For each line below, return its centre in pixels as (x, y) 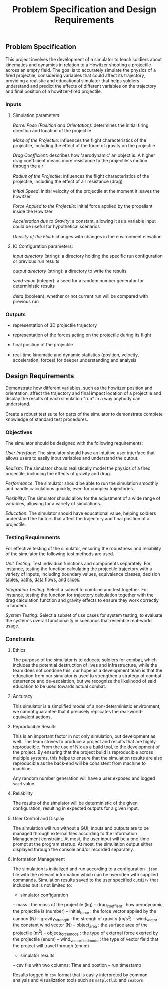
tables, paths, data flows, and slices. (43, 579)
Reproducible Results (34, 726)
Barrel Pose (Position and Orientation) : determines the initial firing (80, 125)
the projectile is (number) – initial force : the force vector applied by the (84, 912)
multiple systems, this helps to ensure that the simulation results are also (88, 758)
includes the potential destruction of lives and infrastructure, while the (85, 665)
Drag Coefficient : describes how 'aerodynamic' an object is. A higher (84, 155)
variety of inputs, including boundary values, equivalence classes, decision (83, 574)
